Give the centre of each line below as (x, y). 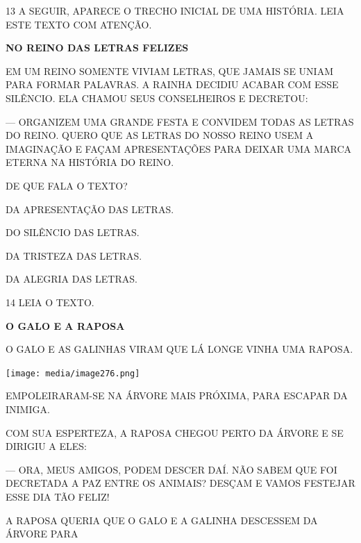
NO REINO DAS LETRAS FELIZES (97, 48)
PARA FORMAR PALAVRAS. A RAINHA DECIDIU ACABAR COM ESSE (172, 84)
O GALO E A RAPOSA (65, 325)
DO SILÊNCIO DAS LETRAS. (73, 232)
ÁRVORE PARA (42, 534)
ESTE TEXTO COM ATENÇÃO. (79, 24)
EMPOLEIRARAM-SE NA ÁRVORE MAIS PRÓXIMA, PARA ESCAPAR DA (177, 395)
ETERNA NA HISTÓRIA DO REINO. (90, 162)
